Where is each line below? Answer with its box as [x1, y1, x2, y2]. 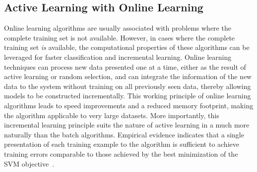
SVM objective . [4, 158, 55, 169]
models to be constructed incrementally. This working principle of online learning [4, 90, 251, 101]
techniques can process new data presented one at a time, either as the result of [4, 61, 246, 72]
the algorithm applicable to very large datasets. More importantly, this [4, 110, 219, 120]
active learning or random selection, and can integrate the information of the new [4, 71, 252, 82]
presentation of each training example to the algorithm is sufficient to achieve [4, 139, 239, 149]
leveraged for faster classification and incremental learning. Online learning [4, 51, 232, 62]
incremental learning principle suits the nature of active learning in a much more [4, 120, 250, 130]
